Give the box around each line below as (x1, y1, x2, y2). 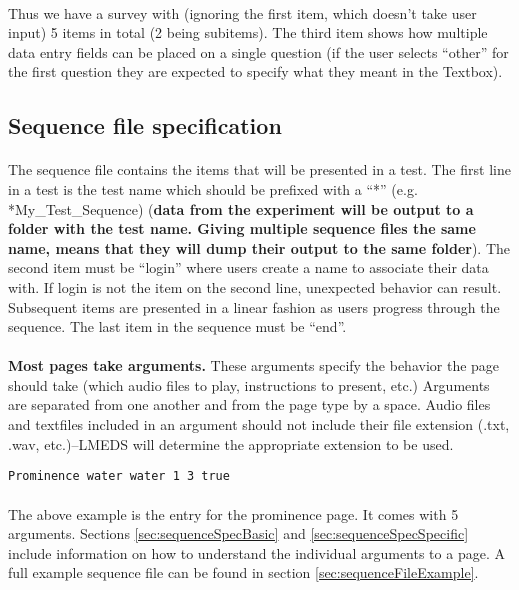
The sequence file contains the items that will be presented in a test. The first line (8, 159, 511, 180)
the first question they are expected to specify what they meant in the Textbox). (8, 61, 503, 82)
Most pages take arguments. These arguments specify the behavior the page (8, 355, 500, 376)
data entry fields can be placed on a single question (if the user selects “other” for (8, 41, 509, 62)
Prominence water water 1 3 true (8, 469, 230, 484)
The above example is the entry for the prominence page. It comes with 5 (8, 503, 459, 524)
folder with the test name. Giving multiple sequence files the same (8, 218, 476, 239)
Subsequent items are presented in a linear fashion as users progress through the (8, 296, 500, 317)
